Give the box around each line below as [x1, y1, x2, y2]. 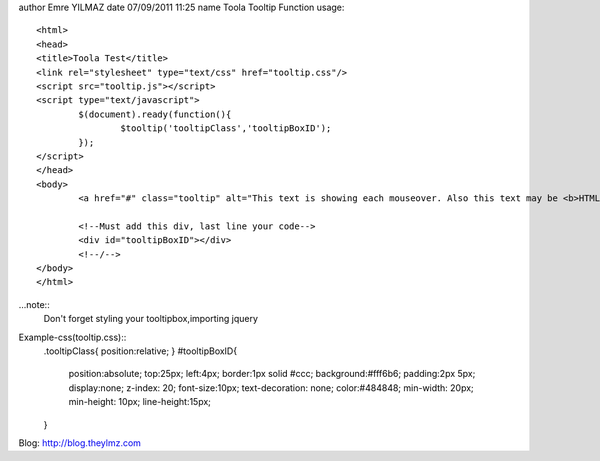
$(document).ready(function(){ [78, 108, 232, 120]
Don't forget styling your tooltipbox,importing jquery [43, 313, 259, 325]
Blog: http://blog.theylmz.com [18, 436, 142, 449]
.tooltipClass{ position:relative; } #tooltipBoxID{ [43, 345, 238, 357]
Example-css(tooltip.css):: [18, 331, 127, 343]
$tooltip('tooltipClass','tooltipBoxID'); [120, 123, 332, 134]
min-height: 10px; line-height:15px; [68, 396, 212, 408]
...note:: [18, 298, 50, 310]
